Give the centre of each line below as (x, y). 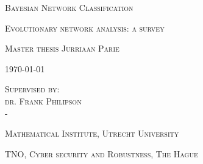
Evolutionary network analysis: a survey (85, 28)
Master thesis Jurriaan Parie (62, 48)
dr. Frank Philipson (43, 101)
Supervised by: (32, 89)
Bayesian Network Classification (69, 7)
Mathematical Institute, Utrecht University (92, 133)
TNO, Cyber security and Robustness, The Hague (101, 153)
